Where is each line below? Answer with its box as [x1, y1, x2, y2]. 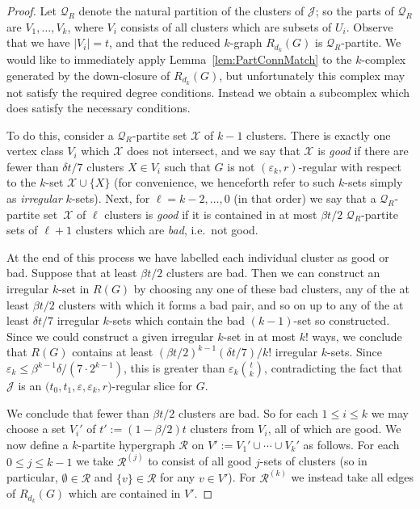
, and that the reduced [109, 34, 220, 51]
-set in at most [223, 327, 296, 344]
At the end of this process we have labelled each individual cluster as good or [6, 248, 389, 265]
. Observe [346, 18, 393, 35]
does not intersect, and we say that [127, 142, 300, 159]
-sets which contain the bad [108, 312, 246, 329]
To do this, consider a [6, 126, 114, 143]
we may [371, 404, 409, 421]
